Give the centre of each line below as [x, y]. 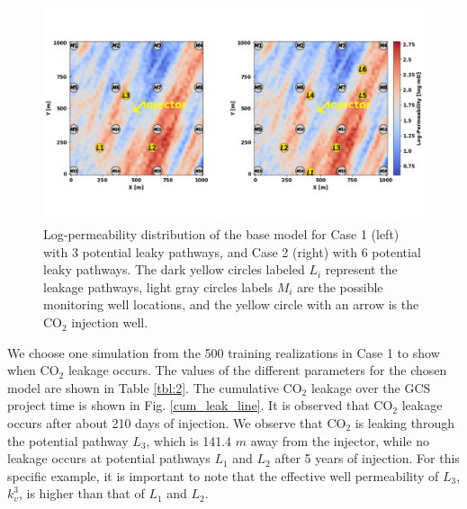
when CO [33, 370]
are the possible [340, 286]
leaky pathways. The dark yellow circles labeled [174, 269]
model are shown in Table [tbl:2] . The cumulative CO [155, 387]
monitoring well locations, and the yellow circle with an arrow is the [231, 304]
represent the [361, 269]
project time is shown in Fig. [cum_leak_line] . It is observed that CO [200, 405]
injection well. [110, 322]
